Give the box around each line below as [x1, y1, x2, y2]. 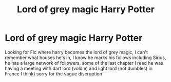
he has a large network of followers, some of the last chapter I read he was [5, 60, 163, 66]
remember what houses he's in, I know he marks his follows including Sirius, [5, 54, 166, 61]
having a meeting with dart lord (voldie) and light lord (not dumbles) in [5, 65, 153, 71]
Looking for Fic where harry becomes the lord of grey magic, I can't [5, 49, 148, 55]
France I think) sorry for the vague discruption [5, 70, 102, 77]
